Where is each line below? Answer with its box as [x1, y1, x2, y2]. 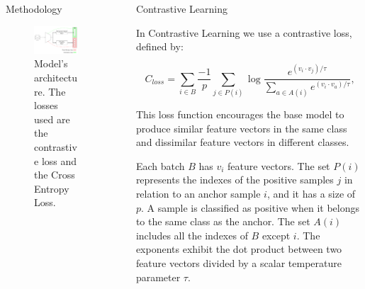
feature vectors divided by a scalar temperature [135, 256, 342, 271]
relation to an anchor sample [135, 186, 261, 201]
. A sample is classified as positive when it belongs [140, 200, 360, 215]
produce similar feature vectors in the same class [135, 120, 347, 135]
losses [34, 98, 58, 113]
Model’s [34, 56, 68, 71]
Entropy [34, 181, 69, 195]
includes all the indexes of [135, 227, 248, 242]
